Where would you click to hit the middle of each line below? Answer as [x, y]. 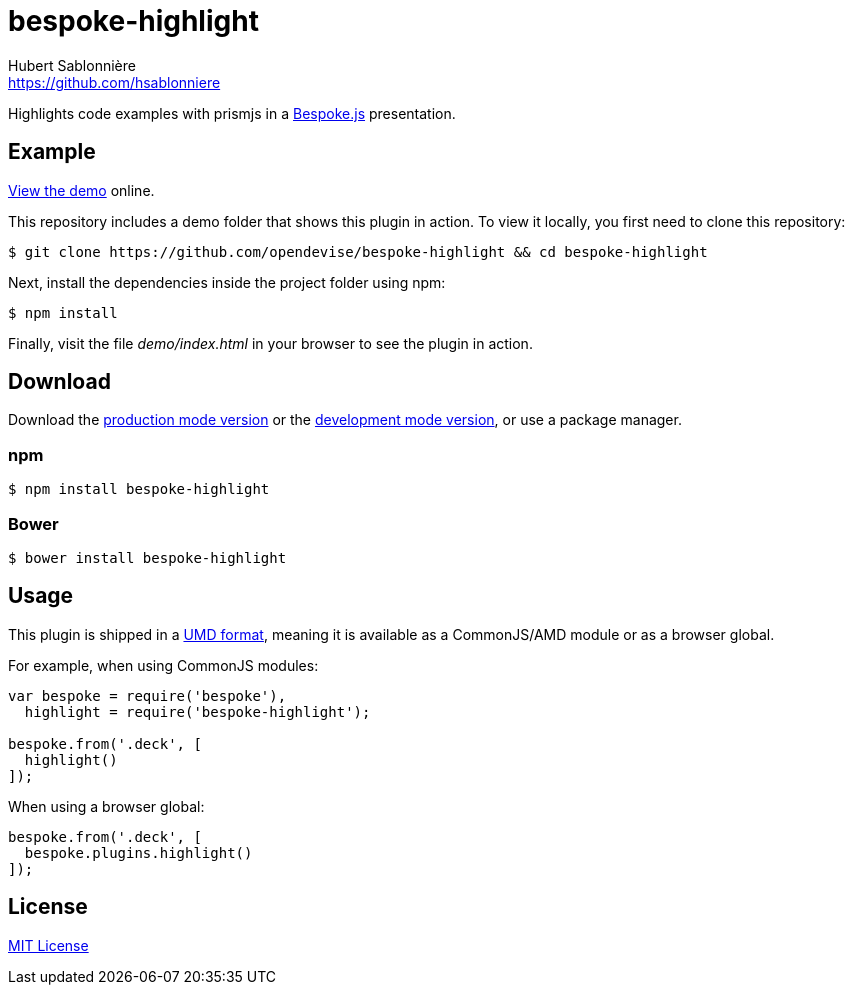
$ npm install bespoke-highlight [139, 489]
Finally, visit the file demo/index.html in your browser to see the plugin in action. [270, 343]
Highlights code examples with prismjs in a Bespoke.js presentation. [232, 113]
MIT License [48, 945]
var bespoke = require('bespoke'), [147, 695]
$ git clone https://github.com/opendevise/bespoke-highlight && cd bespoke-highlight [358, 251]
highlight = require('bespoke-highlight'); [197, 711]
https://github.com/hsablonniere [114, 82]
